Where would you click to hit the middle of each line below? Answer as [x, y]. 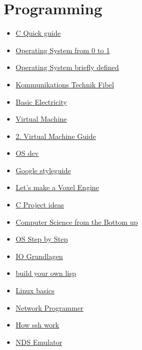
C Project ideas [40, 205]
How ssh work [37, 325]
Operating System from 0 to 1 [63, 50]
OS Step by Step [42, 239]
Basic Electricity [41, 101]
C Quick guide [38, 33]
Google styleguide [43, 170]
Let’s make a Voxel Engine [57, 187]
